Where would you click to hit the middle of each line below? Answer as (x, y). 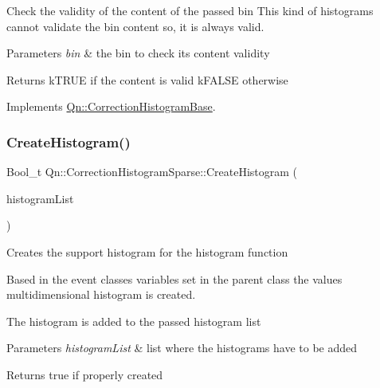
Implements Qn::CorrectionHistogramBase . (111, 106)
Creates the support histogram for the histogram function (147, 251)
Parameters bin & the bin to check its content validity (138, 53)
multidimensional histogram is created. (101, 294)
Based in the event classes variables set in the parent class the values (174, 278)
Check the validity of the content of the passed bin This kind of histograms (190, 10)
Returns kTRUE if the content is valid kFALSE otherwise (147, 79)
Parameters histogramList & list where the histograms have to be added (182, 348)
